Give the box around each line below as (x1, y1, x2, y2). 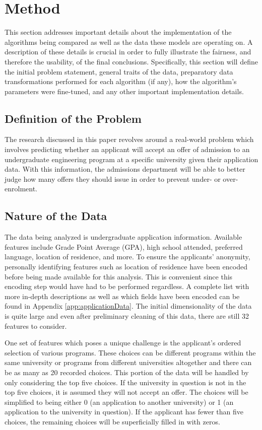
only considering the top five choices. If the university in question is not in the (5, 377, 246, 387)
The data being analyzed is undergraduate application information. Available (5, 232, 242, 242)
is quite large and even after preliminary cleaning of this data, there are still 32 (5, 311, 249, 321)
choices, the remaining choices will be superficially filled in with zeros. (5, 416, 220, 426)
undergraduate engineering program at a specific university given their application (5, 154, 258, 164)
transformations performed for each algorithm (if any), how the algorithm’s (5, 76, 237, 87)
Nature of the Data (5, 208, 107, 224)
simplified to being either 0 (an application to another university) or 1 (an (5, 396, 234, 407)
